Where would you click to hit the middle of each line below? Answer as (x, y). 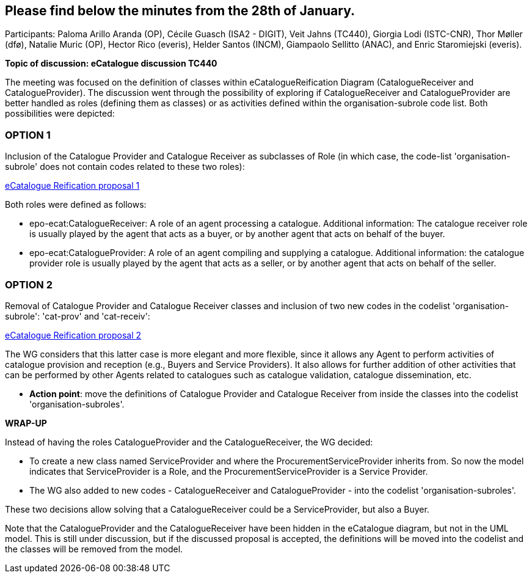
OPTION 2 (29, 284)
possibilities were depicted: (60, 114)
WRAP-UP (26, 423)
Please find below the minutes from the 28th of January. (180, 11)
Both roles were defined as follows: (76, 205)
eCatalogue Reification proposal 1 (72, 186)
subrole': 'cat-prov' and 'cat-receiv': (78, 316)
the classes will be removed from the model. (94, 549)
